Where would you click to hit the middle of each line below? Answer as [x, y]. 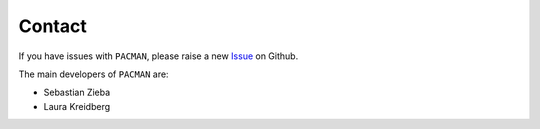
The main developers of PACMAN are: [93, 74]
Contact [52, 26]
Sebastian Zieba [77, 92]
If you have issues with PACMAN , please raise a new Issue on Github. [158, 56]
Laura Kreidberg [77, 106]
